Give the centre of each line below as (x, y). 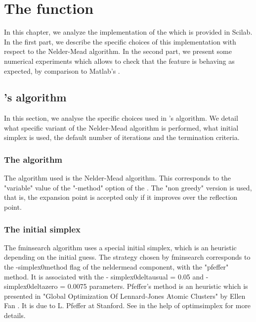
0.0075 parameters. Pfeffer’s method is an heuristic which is (158, 286)
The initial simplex (43, 229)
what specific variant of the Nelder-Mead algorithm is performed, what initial (121, 127)
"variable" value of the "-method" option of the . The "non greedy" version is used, (128, 187)
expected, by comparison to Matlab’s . (62, 70)
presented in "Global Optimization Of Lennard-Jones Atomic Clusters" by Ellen (125, 296)
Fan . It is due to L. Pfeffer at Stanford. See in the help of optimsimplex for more (128, 305)
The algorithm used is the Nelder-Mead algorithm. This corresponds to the (118, 178)
